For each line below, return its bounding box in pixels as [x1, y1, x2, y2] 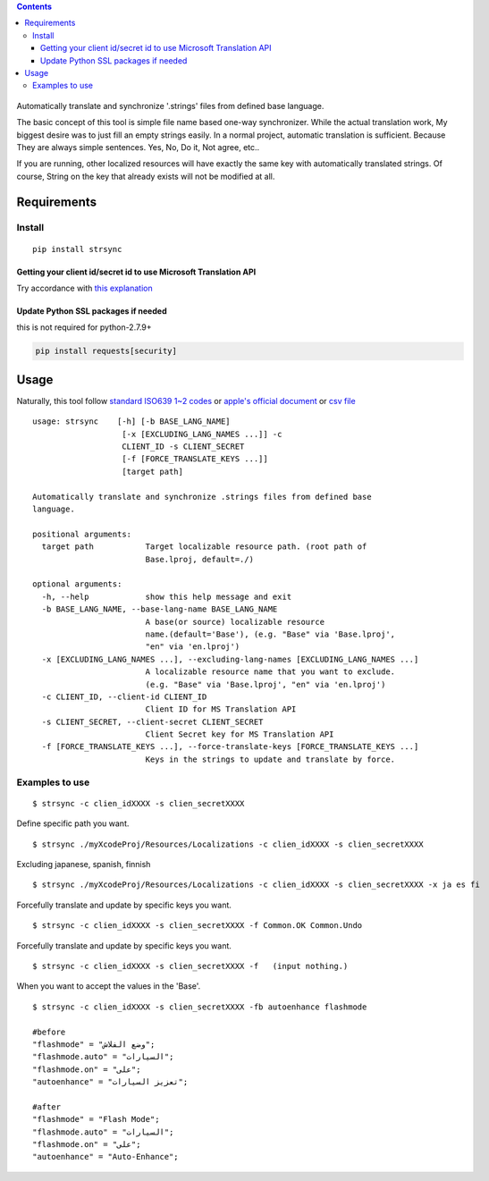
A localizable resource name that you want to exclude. [145, 667, 396, 677]
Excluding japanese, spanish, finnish [16, 858, 151, 869]
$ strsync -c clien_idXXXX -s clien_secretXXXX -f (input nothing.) [32, 961, 349, 971]
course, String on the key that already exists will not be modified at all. [16, 171, 275, 181]
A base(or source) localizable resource [145, 617, 325, 627]
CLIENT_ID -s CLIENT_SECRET [122, 442, 245, 451]
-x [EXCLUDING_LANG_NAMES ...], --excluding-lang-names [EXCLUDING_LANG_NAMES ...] [41, 654, 419, 664]
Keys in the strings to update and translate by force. [145, 754, 396, 764]
